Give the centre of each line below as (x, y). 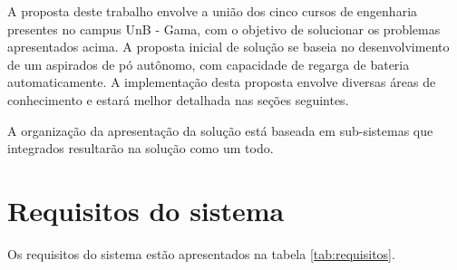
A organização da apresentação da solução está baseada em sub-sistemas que (220, 130)
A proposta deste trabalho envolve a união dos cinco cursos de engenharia (213, 11)
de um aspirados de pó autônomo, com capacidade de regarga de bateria (209, 64)
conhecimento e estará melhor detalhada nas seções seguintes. (178, 99)
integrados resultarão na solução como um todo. (141, 148)
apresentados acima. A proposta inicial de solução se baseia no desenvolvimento (228, 47)
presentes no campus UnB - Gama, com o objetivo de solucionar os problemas (224, 29)
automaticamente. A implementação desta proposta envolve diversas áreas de (222, 82)
